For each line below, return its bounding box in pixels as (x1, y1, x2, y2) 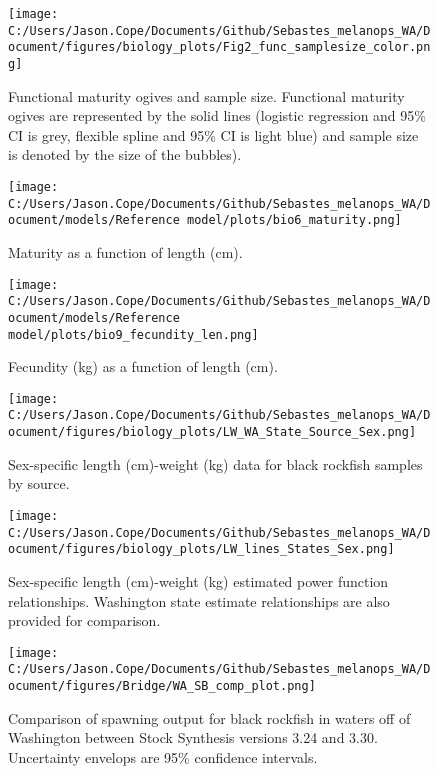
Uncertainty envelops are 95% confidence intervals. (8, 746, 318, 767)
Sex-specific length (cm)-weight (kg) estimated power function (8, 570, 389, 591)
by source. (8, 473, 70, 494)
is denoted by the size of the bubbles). (8, 144, 242, 165)
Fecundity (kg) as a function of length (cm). (8, 356, 278, 377)
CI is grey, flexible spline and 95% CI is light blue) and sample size (8, 124, 419, 145)
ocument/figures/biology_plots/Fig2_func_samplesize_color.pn (8, 40, 431, 55)
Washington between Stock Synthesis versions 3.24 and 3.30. (8, 727, 378, 748)
